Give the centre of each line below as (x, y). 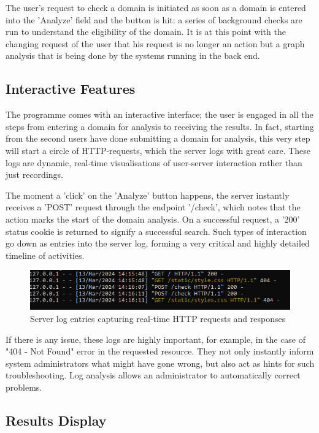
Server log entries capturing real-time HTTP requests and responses (158, 319)
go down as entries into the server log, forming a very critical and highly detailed (158, 243)
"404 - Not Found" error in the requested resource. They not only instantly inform (160, 351)
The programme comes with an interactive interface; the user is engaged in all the (159, 114)
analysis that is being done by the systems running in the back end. (133, 56)
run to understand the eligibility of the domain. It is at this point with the (146, 32)
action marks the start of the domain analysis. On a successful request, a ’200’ (153, 219)
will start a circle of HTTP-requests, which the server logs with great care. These (158, 150)
